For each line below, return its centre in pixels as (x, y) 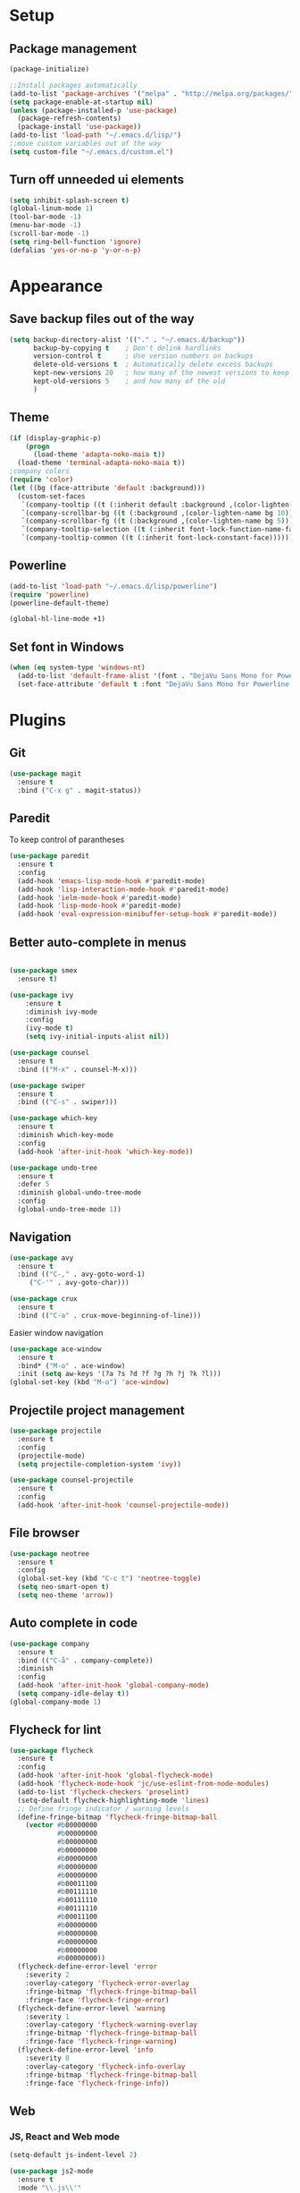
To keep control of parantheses (67, 840)
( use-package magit (46, 773)
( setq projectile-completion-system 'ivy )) (99, 1464)
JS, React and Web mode (65, 2137)
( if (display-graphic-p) (55, 438)
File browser (45, 1533)
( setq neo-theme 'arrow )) (66, 1595)
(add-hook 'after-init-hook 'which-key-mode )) (105, 1152)
